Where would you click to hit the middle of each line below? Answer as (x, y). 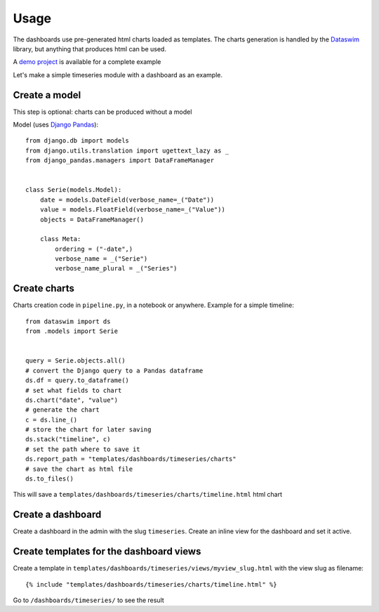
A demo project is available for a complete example (87, 62)
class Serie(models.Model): (74, 190)
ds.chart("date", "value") (72, 400)
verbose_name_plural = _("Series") (116, 268)
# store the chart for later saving (88, 430)
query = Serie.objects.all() (75, 361)
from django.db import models (78, 141)
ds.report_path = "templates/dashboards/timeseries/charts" (131, 459)
